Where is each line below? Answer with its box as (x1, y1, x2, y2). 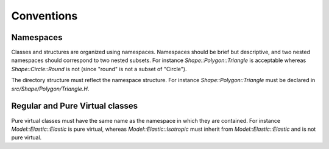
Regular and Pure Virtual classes (11, 101, 138, 111)
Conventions (11, 9, 78, 23)
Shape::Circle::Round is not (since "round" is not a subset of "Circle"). (11, 65, 187, 72)
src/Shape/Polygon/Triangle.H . (11, 85, 90, 92)
